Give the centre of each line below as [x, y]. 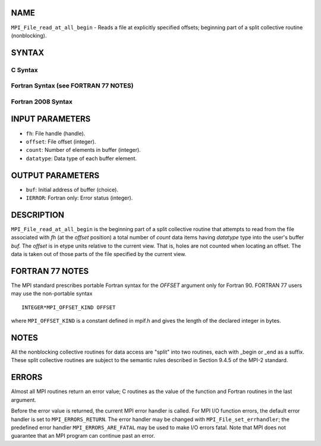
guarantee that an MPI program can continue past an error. [83, 436]
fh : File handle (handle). [56, 133]
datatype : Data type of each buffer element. [81, 158]
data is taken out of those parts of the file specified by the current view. [99, 254]
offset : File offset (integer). [61, 141]
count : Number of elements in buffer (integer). [83, 150]
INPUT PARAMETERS [51, 119]
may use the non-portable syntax [52, 294]
